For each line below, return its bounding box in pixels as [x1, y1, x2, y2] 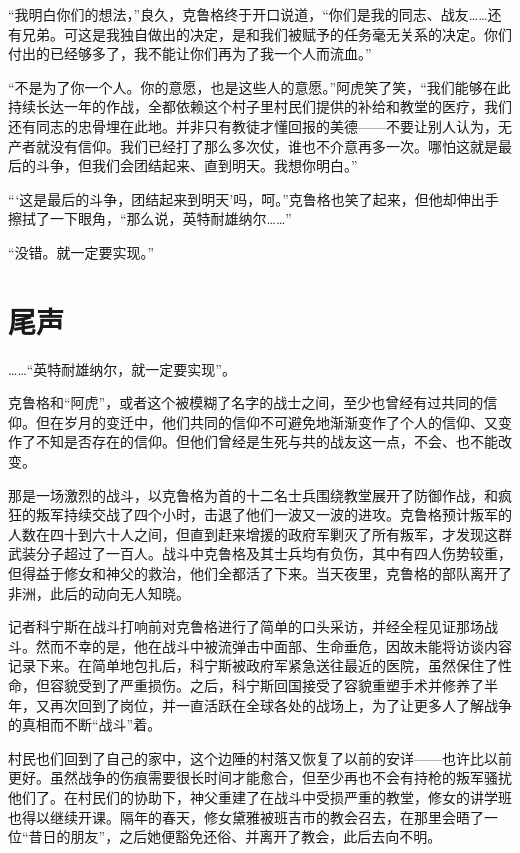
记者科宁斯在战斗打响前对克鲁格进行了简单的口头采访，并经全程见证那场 [8, 616, 484, 637]
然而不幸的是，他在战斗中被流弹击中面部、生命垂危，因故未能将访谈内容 [35, 635, 512, 656]
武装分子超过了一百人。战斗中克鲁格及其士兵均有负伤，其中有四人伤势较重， [8, 543, 512, 564]
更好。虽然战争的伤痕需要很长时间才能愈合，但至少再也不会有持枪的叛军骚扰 [8, 767, 512, 788]
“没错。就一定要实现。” [8, 241, 155, 262]
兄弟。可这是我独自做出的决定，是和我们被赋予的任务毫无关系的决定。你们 [21, 23, 512, 44]
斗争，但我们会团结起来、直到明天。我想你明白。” [35, 155, 358, 176]
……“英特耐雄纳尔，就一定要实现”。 [8, 358, 236, 379]
